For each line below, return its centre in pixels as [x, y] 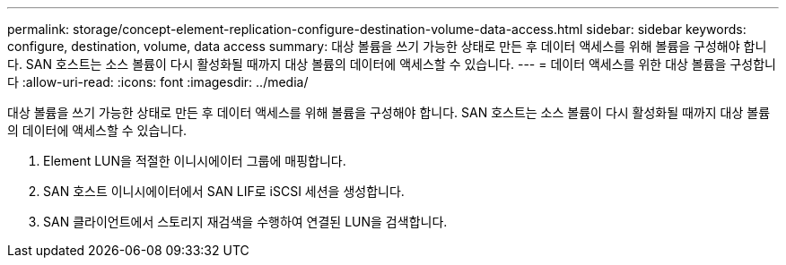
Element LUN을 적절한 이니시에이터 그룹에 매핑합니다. [195, 161]
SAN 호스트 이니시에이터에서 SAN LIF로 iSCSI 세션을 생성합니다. [224, 191]
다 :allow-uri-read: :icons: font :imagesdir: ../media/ [158, 82]
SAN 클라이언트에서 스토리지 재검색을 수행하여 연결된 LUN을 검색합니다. [245, 222]
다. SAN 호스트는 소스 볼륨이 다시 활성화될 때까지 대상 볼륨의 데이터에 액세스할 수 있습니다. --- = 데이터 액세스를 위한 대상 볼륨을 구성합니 [392, 64]
